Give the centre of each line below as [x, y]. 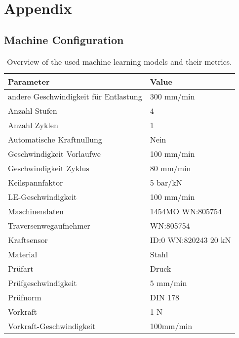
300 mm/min [172, 96]
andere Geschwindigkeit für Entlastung [75, 96]
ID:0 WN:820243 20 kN [190, 240]
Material [23, 254]
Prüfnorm [25, 297]
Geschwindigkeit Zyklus [49, 168]
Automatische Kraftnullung [55, 139]
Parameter [29, 81]
